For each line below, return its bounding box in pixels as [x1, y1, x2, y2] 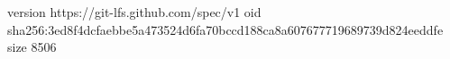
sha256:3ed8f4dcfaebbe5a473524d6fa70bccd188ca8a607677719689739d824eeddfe [7, 20, 444, 38]
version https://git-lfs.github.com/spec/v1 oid [7, 3, 262, 21]
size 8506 [7, 38, 57, 56]
